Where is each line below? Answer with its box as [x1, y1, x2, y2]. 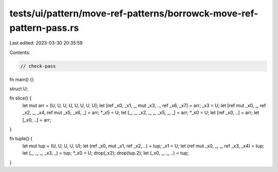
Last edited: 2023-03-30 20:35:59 [9, 40, 83, 46]
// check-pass [20, 63, 56, 69]
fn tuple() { [9, 136, 33, 142]
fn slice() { [9, 95, 32, 101]
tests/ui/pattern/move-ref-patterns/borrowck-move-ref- [9, 8, 258, 19]
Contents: [9, 49, 30, 55]
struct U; [9, 86, 28, 92]
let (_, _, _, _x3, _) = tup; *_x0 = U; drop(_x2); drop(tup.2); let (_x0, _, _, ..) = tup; [22, 150, 189, 156]
